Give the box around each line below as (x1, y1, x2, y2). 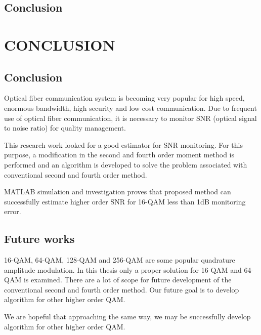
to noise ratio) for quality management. (4, 122, 126, 133)
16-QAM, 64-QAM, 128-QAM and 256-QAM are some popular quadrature (4, 255, 235, 265)
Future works (4, 231, 75, 246)
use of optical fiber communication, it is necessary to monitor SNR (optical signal (4, 112, 257, 123)
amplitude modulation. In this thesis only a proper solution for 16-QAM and (4, 264, 242, 275)
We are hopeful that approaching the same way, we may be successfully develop (4, 311, 251, 322)
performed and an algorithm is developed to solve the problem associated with (4, 159, 247, 170)
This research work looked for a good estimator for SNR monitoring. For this (4, 139, 243, 150)
